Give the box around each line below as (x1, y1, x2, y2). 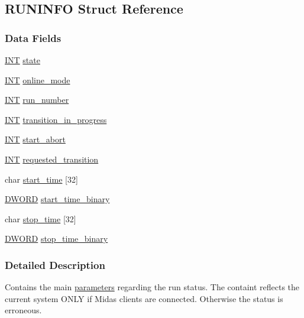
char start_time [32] (5, 173, 78, 185)
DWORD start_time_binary (5, 193, 110, 205)
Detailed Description (5, 257, 105, 272)
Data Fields (5, 30, 62, 45)
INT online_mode (5, 73, 70, 86)
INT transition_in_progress (5, 113, 107, 125)
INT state (5, 54, 40, 66)
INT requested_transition (5, 152, 99, 165)
